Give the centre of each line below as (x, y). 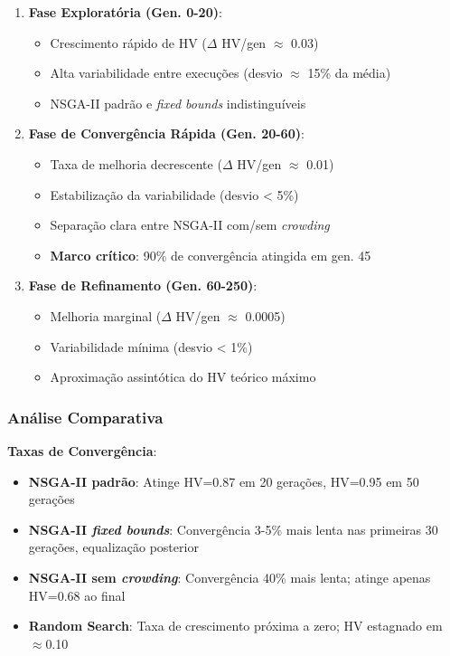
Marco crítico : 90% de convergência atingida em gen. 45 (211, 255)
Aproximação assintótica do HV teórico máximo (183, 377)
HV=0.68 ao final (77, 595)
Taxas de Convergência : (82, 450)
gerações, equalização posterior (113, 547)
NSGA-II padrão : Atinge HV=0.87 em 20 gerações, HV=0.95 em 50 (224, 481)
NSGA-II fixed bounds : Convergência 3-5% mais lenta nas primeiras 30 (233, 529)
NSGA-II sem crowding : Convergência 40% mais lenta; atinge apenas (230, 577)
